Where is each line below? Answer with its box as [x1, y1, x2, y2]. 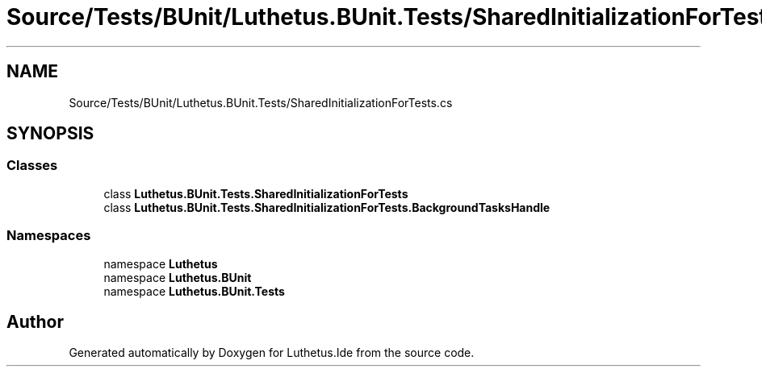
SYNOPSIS [6, 123, 94, 144]
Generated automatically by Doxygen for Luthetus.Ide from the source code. [69, 346, 475, 360]
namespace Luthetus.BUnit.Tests [103, 284, 285, 298]
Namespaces [6, 227, 91, 244]
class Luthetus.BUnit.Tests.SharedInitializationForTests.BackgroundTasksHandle [103, 200, 551, 214]
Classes [6, 157, 58, 174]
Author [6, 311, 64, 332]
